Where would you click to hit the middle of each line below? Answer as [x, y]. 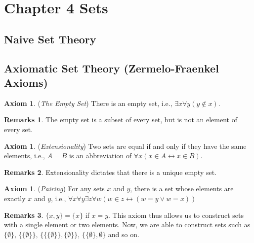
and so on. [124, 234]
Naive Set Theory [50, 39]
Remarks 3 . [24, 215]
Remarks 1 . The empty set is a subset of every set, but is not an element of [121, 120]
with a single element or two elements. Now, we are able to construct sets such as [127, 225]
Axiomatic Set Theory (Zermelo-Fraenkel [111, 68]
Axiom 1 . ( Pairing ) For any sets [54, 189]
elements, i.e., [24, 156]
